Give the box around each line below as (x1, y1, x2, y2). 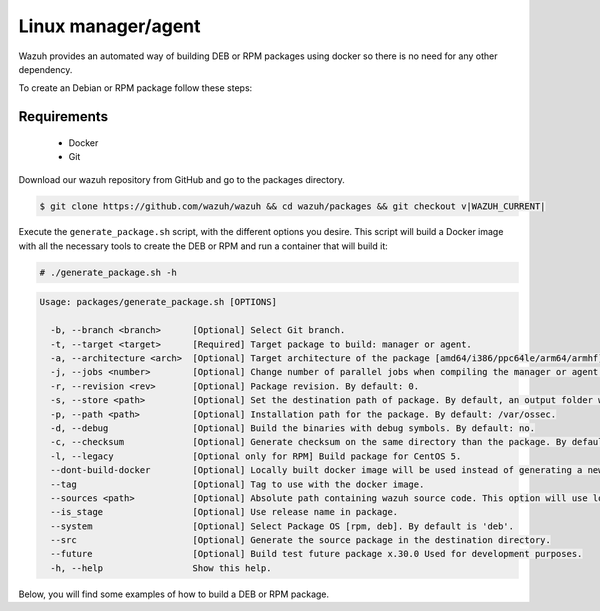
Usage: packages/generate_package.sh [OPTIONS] (39, 296, 277, 308)
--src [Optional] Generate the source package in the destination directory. (50, 535, 552, 546)
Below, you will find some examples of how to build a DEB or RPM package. (18, 588, 330, 600)
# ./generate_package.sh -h (39, 266, 177, 278)
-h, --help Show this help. (50, 562, 272, 574)
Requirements (18, 108, 109, 125)
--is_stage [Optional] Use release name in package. (50, 506, 399, 518)
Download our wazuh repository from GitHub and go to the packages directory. (18, 173, 345, 185)
